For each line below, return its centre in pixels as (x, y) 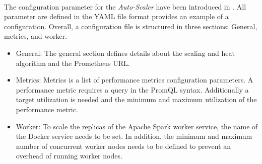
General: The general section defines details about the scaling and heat (125, 53)
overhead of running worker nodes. (69, 156)
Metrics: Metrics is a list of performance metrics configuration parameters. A (135, 80)
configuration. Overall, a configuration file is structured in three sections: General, (131, 26)
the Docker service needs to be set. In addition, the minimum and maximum (134, 136)
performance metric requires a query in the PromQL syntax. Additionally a (132, 89)
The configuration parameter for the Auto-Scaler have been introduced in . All (125, 6)
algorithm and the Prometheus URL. (73, 63)
